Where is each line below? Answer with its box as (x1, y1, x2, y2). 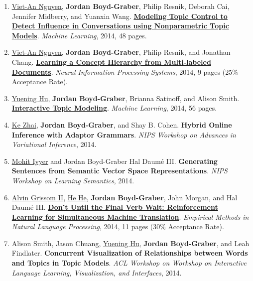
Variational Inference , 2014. (11, 139, 97, 149)
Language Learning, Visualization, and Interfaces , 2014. (11, 267, 182, 278)
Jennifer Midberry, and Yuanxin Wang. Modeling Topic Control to (11, 10, 228, 21)
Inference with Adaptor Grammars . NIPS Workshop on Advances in (11, 129, 236, 140)
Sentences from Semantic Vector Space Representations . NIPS (11, 165, 228, 176)
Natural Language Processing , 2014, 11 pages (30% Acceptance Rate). (11, 221, 224, 232)
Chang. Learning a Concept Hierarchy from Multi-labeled (11, 56, 211, 67)
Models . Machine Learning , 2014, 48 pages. (11, 30, 147, 40)
